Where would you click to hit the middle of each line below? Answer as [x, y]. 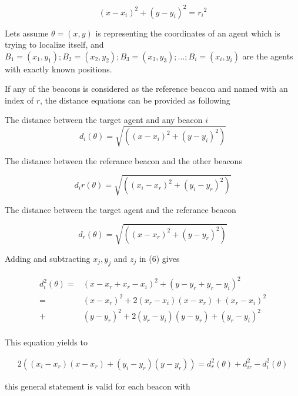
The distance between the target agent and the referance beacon [120, 209]
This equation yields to [46, 342]
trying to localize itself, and [54, 44]
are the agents [268, 56]
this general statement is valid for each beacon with [98, 386]
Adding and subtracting [48, 258]
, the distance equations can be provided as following [135, 100]
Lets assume [27, 33]
